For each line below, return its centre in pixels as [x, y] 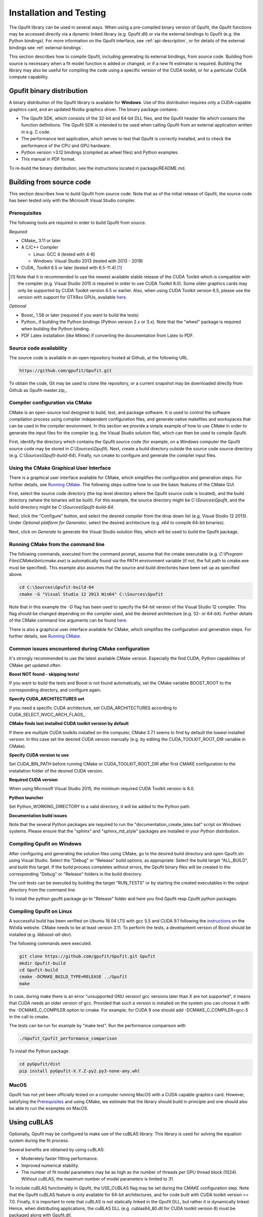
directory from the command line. [43, 890]
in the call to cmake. [29, 1016]
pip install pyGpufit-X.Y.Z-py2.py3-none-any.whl [80, 1071]
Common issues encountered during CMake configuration [79, 648]
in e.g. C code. [36, 132]
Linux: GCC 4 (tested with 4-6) [64, 254]
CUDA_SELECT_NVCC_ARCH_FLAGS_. [47, 714]
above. [16, 574]
